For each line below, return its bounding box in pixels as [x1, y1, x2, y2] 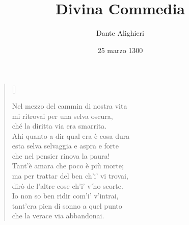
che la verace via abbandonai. [12, 210, 104, 221]
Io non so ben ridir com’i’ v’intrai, [12, 190, 119, 201]
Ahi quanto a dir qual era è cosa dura [12, 130, 130, 141]
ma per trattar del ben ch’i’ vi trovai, [12, 170, 128, 181]
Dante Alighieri [96, 28, 144, 38]
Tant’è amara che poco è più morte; [12, 160, 124, 171]
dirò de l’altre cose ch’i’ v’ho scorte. [12, 180, 123, 191]
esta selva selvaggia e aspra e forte [12, 140, 119, 151]
